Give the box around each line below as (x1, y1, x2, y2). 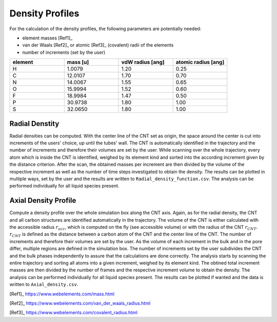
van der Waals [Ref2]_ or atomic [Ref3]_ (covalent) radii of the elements (22, 42, 174, 48)
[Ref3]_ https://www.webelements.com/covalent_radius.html (9, 310, 138, 316)
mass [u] (67, 59, 89, 66)
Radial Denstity (9, 119, 60, 128)
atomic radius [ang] (175, 59, 225, 66)
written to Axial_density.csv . (9, 282, 78, 288)
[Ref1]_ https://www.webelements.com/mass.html (9, 291, 115, 297)
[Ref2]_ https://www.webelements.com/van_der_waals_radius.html (9, 300, 151, 306)
